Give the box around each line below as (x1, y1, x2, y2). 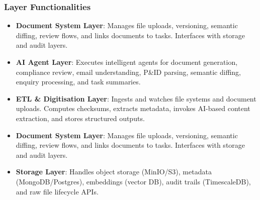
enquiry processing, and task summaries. (16, 76, 141, 87)
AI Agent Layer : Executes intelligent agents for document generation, (16, 57, 238, 67)
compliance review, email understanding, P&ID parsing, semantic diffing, (16, 66, 241, 77)
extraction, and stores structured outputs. (16, 113, 145, 123)
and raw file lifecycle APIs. (16, 186, 99, 196)
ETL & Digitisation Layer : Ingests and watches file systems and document (16, 93, 256, 104)
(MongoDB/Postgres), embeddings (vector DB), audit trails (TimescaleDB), (16, 176, 251, 186)
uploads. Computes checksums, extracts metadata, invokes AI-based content (16, 103, 250, 114)
